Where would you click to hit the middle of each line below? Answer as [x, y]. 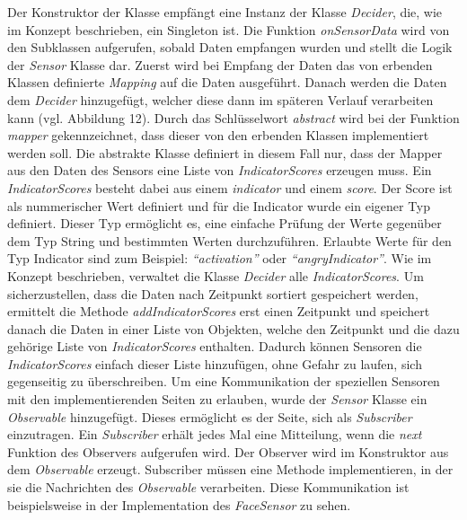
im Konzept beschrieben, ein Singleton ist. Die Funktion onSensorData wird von [229, 29]
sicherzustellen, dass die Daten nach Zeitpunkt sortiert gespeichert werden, [213, 293]
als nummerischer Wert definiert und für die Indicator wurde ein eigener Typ [219, 205]
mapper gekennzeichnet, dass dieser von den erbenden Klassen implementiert [218, 135]
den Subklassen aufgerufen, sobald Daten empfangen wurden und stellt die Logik [230, 47]
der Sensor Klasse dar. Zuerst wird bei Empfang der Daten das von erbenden [220, 64]
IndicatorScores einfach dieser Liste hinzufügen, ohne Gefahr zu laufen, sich [215, 363]
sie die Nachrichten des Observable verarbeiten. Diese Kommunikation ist [208, 487]
